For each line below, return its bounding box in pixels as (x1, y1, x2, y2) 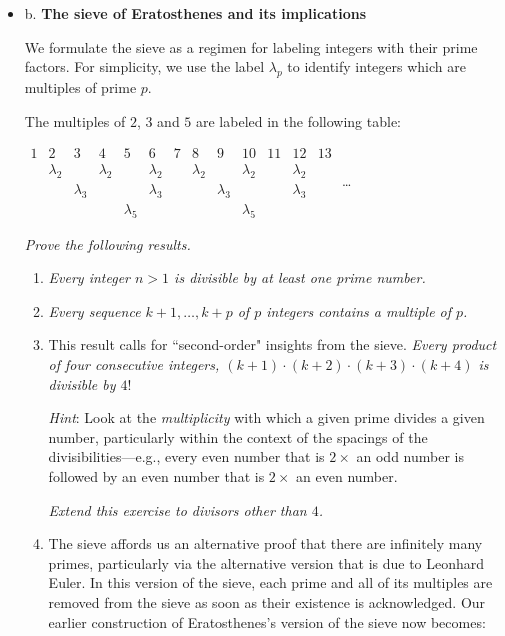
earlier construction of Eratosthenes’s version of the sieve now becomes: (48, 611, 486, 632)
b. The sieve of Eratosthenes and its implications (24, 3, 367, 23)
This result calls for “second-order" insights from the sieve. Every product (48, 334, 497, 355)
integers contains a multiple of (266, 300, 452, 321)
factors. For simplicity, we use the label (24, 56, 265, 77)
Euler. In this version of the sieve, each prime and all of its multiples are (48, 572, 493, 593)
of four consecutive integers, (48, 354, 220, 375)
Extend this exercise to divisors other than (48, 499, 307, 520)
